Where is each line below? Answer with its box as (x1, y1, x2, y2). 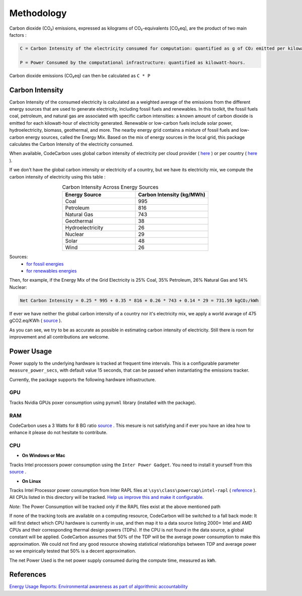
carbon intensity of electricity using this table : (9, 174, 106, 180)
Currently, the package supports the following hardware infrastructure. (9, 376, 156, 382)
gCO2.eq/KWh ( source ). (9, 317, 62, 324)
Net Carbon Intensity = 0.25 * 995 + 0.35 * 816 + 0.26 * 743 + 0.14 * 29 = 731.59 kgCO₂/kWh (20, 297, 259, 303)
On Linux (22, 478, 41, 484)
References (9, 570, 46, 579)
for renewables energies (26, 268, 77, 274)
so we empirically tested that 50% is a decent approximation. (9, 548, 136, 554)
